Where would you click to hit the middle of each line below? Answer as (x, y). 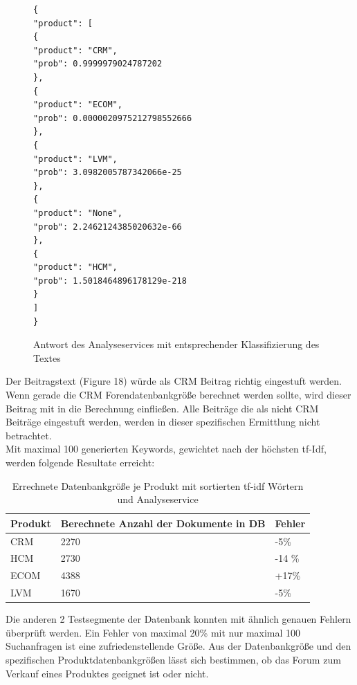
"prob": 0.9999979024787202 (98, 64)
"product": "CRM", (75, 50)
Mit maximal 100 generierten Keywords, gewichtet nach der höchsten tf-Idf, (166, 449)
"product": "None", (78, 213)
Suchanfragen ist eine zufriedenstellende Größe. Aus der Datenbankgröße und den (178, 646)
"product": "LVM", (75, 159)
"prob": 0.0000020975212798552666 (113, 118)
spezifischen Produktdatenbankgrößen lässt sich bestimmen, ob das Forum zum (173, 660)
